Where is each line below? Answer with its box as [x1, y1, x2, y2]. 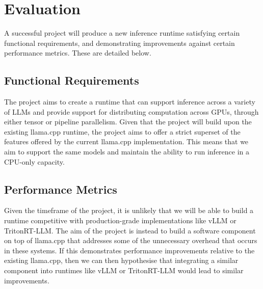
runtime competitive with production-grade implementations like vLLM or [4, 215, 236, 226]
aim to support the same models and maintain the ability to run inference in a [4, 146, 250, 157]
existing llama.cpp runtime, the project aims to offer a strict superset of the [4, 126, 241, 137]
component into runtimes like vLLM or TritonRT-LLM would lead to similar [4, 265, 244, 276]
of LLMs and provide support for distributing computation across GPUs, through [4, 106, 259, 117]
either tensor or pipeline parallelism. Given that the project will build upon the [4, 116, 252, 127]
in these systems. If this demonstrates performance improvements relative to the [4, 245, 255, 255]
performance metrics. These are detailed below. [4, 47, 151, 58]
